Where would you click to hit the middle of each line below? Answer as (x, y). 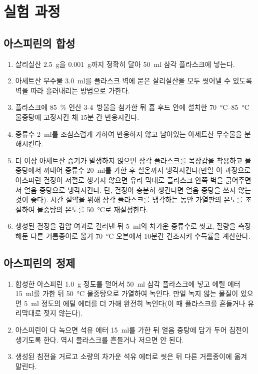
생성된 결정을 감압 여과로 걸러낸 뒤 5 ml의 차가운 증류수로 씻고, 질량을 (125, 226)
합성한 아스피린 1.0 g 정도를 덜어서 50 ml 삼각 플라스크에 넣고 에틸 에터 (128, 283)
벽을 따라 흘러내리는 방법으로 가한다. (72, 90)
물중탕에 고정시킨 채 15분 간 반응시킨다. (77, 117)
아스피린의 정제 (39, 262)
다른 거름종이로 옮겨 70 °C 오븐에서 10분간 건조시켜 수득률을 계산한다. (140, 235)
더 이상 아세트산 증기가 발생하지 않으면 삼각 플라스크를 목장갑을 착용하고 (129, 160)
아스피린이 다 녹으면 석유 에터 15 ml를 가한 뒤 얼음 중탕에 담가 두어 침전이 (132, 330)
